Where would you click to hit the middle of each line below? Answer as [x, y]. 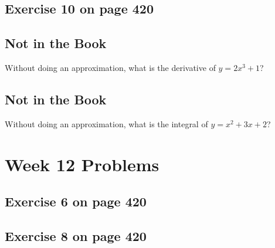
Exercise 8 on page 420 [76, 235]
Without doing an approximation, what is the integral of [106, 123]
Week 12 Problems [82, 164]
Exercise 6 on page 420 [76, 201]
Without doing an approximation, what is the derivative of [110, 67]
